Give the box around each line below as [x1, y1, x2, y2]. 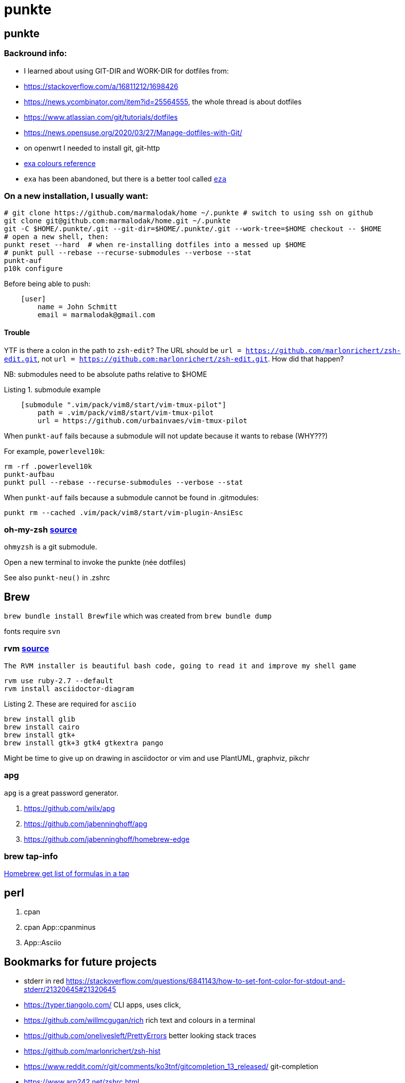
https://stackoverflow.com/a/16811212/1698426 [24, 82, 179, 90]
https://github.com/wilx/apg [24, 804, 115, 812]
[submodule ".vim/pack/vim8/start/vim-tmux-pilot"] [20, 400, 226, 409]
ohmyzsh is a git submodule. [4, 542, 98, 551]
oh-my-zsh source [4, 524, 77, 535]
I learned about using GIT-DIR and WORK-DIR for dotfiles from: [24, 66, 229, 75]
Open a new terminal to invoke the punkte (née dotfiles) [4, 558, 186, 567]
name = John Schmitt [37, 303, 117, 311]
